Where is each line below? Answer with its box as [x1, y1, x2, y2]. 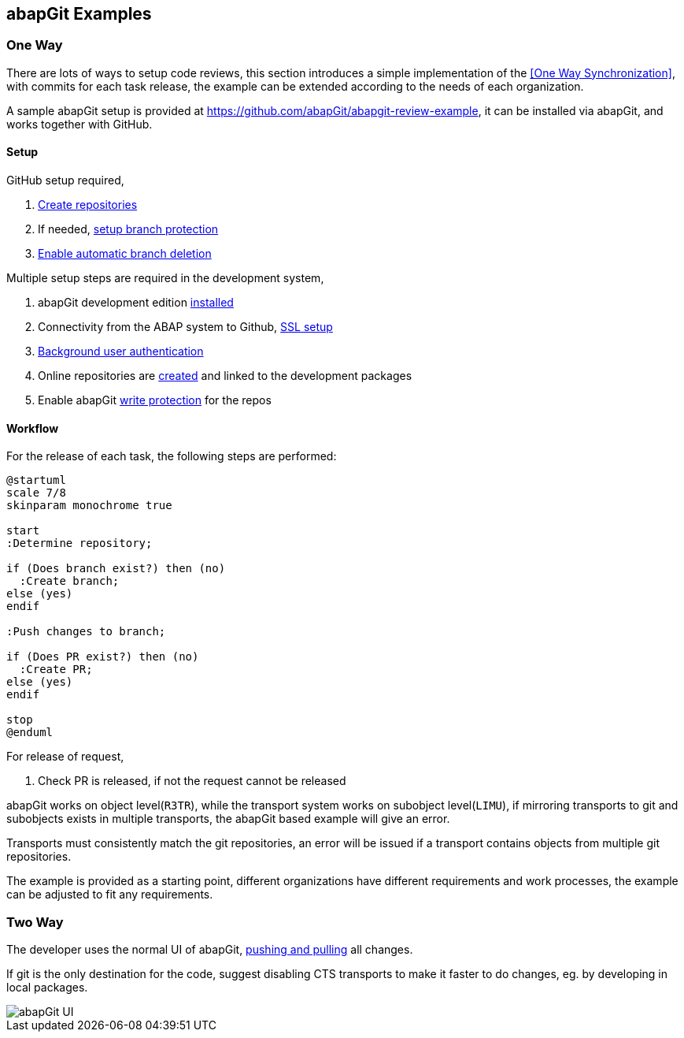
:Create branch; [19, 575, 120, 588]
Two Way [6, 913, 64, 930]
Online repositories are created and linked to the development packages [38, 369, 412, 383]
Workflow [6, 421, 59, 435]
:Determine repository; [6, 537, 153, 550]
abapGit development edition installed [38, 296, 234, 310]
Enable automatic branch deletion [38, 247, 212, 261]
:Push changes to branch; [6, 625, 166, 638]
